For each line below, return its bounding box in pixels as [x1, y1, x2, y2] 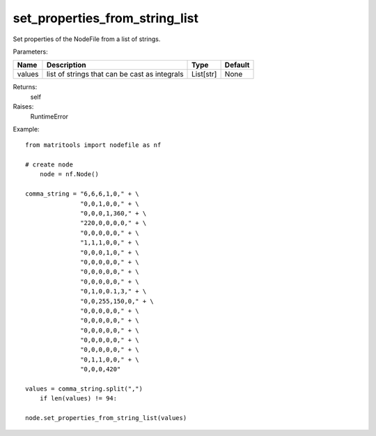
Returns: [13, 83, 38, 91]
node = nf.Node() [39, 171, 99, 178]
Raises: [13, 102, 34, 111]
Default [224, 60, 250, 70]
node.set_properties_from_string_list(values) [25, 414, 187, 422]
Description [46, 60, 86, 70]
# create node [25, 161, 73, 169]
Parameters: [13, 47, 48, 56]
